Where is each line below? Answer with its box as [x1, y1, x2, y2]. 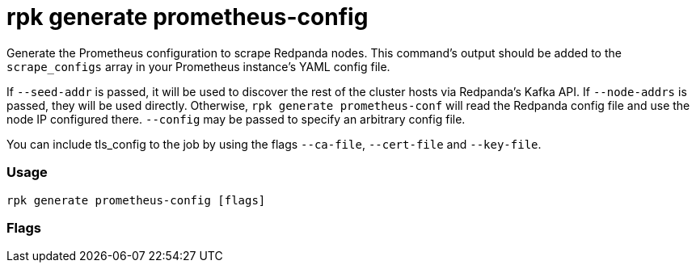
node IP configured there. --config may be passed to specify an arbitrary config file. [6, 111, 466, 126]
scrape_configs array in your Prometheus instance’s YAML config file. [6, 59, 390, 74]
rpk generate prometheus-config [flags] [6, 193, 266, 207]
